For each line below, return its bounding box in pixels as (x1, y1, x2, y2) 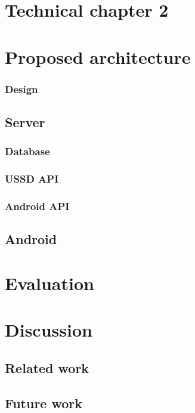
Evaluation (5, 270, 94, 295)
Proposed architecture (5, 44, 191, 69)
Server (5, 112, 45, 131)
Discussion (5, 318, 92, 342)
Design (5, 81, 38, 96)
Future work (5, 393, 83, 412)
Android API (5, 198, 70, 213)
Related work (5, 358, 89, 377)
